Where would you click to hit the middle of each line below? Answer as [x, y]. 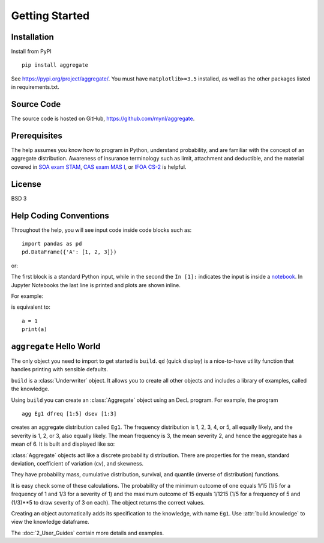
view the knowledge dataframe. [50, 522]
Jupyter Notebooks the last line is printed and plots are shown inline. [96, 285]
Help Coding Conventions [60, 215]
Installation [32, 37]
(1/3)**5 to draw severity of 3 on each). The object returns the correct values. [108, 502]
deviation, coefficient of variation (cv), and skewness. [77, 463]
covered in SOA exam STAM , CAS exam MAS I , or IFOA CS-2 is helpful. [99, 167]
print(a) [34, 329]
